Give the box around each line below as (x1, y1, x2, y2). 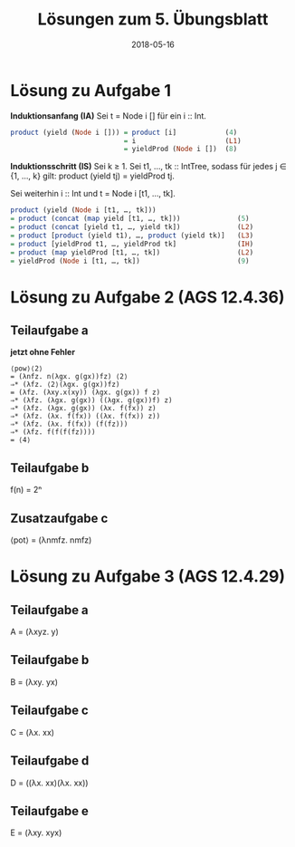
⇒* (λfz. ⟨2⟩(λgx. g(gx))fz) (10, 380, 120, 390)
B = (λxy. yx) (10, 676, 58, 688)
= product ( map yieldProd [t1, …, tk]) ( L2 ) (10, 247, 254, 257)
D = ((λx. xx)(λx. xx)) (10, 777, 89, 788)
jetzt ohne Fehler (10, 347, 76, 358)
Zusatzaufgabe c (10, 510, 109, 525)
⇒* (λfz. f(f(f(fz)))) (10, 428, 96, 437)
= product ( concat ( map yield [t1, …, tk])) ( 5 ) (10, 214, 250, 224)
